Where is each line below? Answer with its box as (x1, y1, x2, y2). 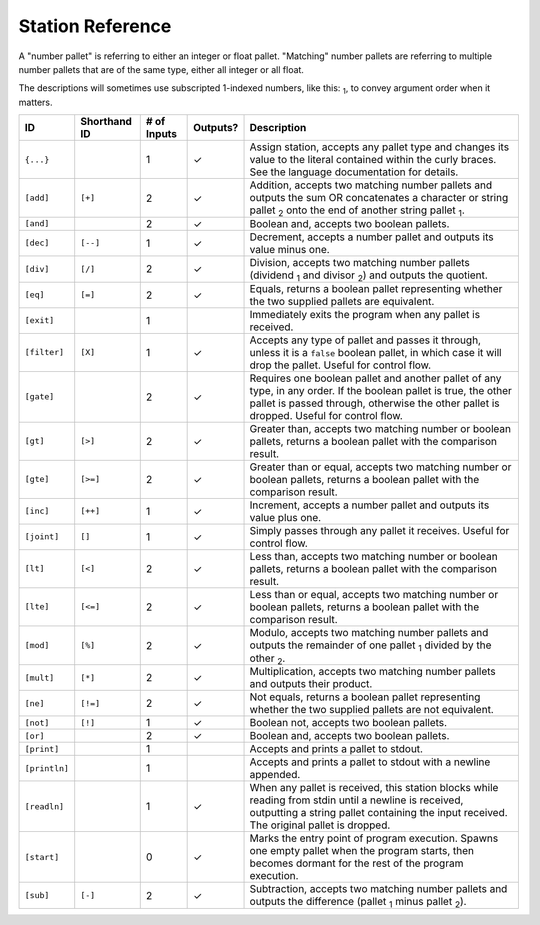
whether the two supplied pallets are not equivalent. (249, 703, 494, 717)
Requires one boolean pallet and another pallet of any (249, 371, 502, 385)
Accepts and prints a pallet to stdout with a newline (249, 755, 491, 769)
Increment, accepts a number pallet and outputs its (249, 498, 490, 512)
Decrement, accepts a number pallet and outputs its (249, 230, 494, 244)
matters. (18, 96, 54, 108)
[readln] (24, 801, 65, 812)
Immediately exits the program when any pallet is (249, 307, 480, 321)
